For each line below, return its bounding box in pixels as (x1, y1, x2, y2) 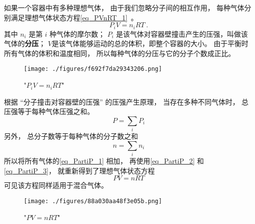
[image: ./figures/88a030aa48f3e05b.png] (24, 197, 162, 205)
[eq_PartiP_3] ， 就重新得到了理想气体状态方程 (4, 165, 155, 175)
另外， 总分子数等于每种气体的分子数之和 (4, 131, 138, 141)
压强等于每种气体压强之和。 (4, 106, 94, 116)
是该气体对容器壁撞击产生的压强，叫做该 (116, 28, 248, 39)
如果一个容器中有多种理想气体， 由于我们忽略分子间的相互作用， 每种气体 (4, 2, 245, 12)
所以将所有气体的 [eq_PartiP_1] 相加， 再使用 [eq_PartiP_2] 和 (4, 156, 204, 166)
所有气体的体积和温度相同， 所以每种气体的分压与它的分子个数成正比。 (4, 48, 235, 58)
